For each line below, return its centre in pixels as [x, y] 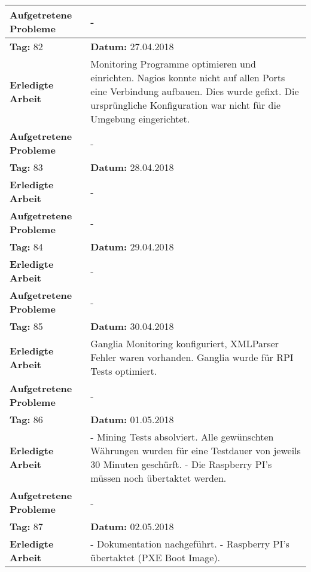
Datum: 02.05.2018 [132, 526]
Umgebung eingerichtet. [140, 119]
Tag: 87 [26, 526]
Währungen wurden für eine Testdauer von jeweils [196, 450]
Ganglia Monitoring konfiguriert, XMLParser [185, 343]
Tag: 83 [26, 167]
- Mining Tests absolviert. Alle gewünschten [182, 437]
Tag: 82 [26, 46]
